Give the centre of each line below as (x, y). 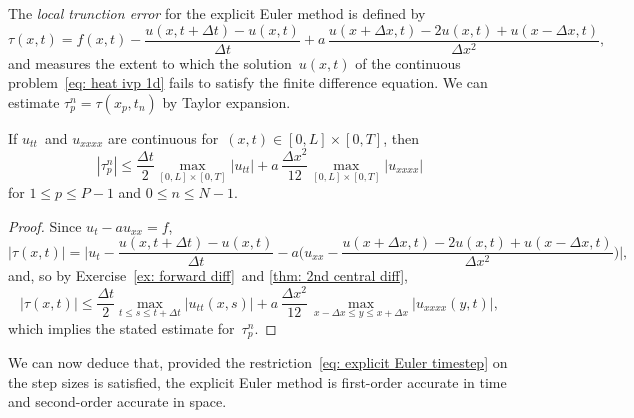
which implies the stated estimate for (121, 327)
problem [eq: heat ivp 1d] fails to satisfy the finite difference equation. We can (248, 82)
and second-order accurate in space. (117, 401)
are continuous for (163, 137)
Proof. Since (45, 225)
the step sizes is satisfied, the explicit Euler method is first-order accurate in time (257, 381)
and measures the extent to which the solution (150, 62)
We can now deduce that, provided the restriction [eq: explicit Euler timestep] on (258, 362)
